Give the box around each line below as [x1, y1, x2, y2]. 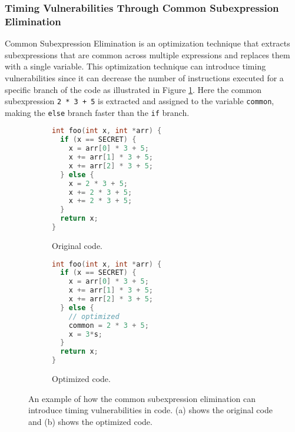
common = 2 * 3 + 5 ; [68, 321, 149, 330]
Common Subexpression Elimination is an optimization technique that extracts [5, 37, 290, 49]
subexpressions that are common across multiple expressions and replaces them [5, 48, 290, 61]
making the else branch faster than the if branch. [5, 106, 190, 118]
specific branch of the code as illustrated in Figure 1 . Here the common [5, 83, 262, 95]
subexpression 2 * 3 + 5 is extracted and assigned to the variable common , [5, 95, 274, 107]
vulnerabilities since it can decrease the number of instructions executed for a [5, 71, 284, 84]
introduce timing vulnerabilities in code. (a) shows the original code [28, 404, 273, 416]
